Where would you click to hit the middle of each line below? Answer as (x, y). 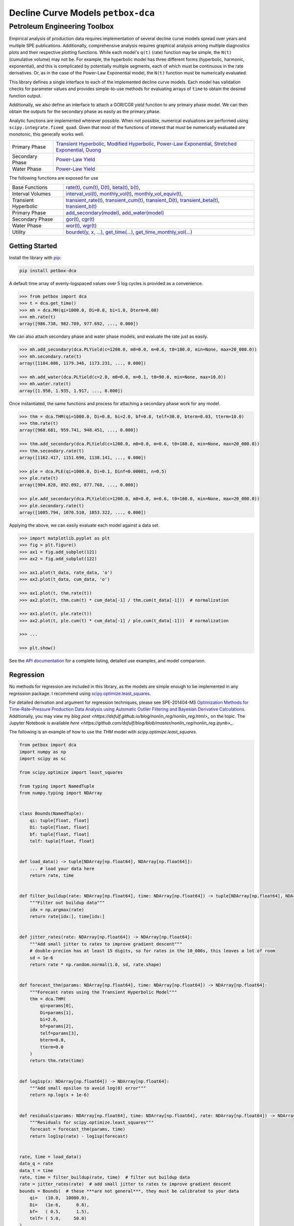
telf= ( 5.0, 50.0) (58, 1218)
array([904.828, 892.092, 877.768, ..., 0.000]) (79, 485)
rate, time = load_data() (50, 1157)
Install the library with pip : (35, 257)
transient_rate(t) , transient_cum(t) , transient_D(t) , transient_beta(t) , (143, 200)
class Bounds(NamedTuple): (52, 814)
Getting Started (33, 246)
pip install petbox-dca (48, 270)
